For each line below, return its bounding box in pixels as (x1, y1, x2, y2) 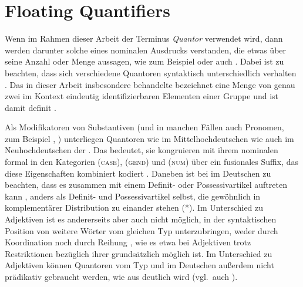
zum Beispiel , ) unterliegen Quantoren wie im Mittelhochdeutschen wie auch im (5, 132, 294, 144)
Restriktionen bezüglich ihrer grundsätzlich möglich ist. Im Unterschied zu (5, 247, 272, 259)
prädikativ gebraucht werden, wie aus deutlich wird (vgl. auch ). (5, 271, 238, 282)
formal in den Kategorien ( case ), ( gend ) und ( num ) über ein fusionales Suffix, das (5, 156, 298, 168)
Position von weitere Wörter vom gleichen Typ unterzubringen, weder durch (5, 224, 278, 237)
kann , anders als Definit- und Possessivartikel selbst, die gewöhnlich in (5, 190, 261, 202)
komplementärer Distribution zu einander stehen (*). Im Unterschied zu (5, 201, 264, 214)
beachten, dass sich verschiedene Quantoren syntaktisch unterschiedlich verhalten (5, 66, 297, 79)
